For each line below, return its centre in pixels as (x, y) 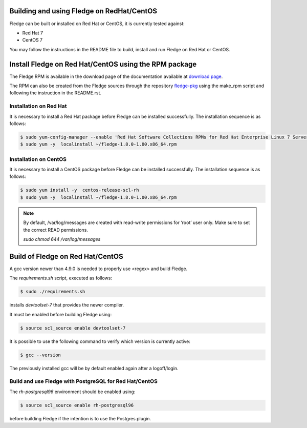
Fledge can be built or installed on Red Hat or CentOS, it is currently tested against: (97, 24)
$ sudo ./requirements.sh (53, 292)
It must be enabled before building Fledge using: (61, 314)
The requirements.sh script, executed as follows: (61, 278)
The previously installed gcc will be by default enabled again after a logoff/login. (94, 368)
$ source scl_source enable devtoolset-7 (73, 328)
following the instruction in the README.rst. (56, 93)
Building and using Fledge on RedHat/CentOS (83, 11)
